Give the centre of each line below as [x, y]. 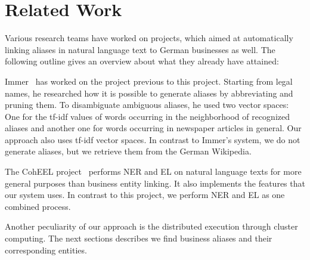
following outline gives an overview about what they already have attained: [142, 61]
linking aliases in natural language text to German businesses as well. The [140, 49]
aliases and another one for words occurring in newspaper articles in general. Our [153, 128]
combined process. [38, 206]
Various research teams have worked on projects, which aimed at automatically [149, 38]
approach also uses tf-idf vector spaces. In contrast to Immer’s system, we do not [153, 139]
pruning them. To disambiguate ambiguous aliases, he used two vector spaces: [147, 105]
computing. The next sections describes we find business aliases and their [139, 238]
